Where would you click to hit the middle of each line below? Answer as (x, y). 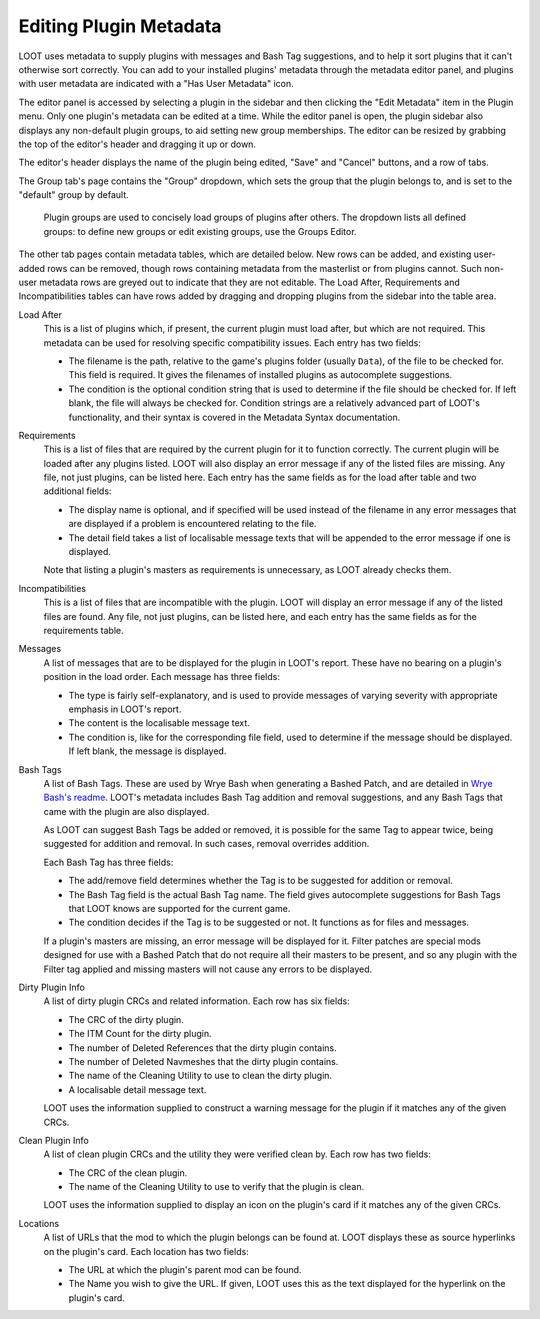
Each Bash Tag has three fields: (108, 862)
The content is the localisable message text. (159, 723)
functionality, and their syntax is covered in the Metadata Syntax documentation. (234, 417)
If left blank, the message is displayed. (147, 751)
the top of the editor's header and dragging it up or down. (137, 144)
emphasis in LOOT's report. (125, 709)
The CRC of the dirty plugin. (126, 1019)
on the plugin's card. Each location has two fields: (146, 1251)
